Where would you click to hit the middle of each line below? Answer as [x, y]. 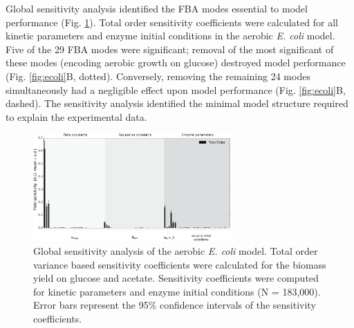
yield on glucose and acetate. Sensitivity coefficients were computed [176, 278]
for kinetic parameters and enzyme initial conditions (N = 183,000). [177, 291]
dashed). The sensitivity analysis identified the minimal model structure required [177, 103]
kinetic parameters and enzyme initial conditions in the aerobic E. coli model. [170, 36]
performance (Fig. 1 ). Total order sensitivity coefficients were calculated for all [172, 22]
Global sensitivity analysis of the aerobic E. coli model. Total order [176, 251]
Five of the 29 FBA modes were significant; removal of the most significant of [170, 49]
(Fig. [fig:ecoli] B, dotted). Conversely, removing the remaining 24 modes [158, 76]
